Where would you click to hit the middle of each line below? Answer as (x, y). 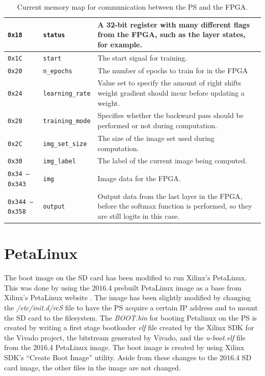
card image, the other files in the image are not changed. (92, 367)
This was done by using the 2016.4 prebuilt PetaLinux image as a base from (123, 287)
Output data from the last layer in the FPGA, (170, 196)
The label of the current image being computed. (172, 161)
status (54, 35)
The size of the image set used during (156, 138)
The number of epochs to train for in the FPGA (173, 70)
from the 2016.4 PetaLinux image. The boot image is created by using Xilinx (124, 347)
